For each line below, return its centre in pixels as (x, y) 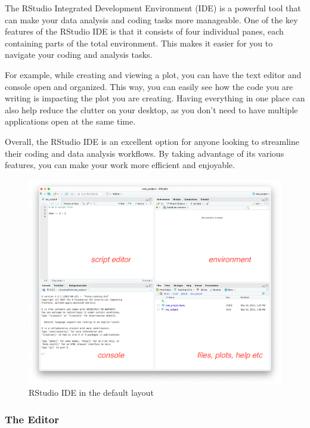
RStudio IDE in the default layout (91, 393)
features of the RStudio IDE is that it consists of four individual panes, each (144, 31)
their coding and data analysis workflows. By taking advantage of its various (145, 153)
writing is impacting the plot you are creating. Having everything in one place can (155, 98)
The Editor (32, 419)
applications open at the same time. (70, 121)
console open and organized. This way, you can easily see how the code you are (149, 86)
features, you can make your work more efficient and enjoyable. (120, 165)
